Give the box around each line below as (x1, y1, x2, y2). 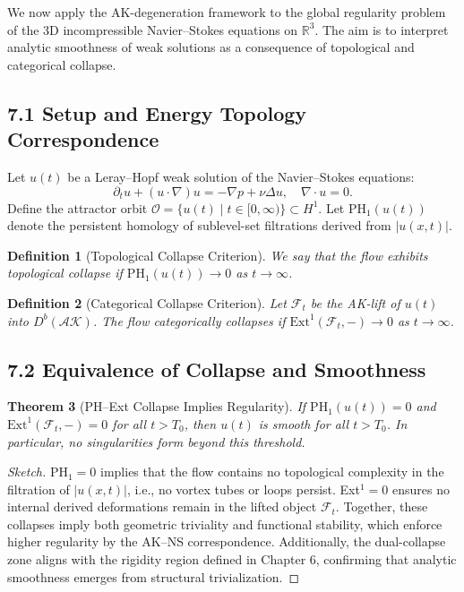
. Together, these (335, 497, 428, 516)
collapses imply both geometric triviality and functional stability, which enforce (7, 514, 443, 533)
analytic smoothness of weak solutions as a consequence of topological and (7, 38, 415, 56)
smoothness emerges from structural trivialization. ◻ (7, 567, 300, 586)
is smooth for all (258, 414, 349, 433)
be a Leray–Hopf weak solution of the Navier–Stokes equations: (67, 167, 415, 185)
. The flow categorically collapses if (92, 311, 286, 330)
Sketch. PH (7, 462, 68, 481)
